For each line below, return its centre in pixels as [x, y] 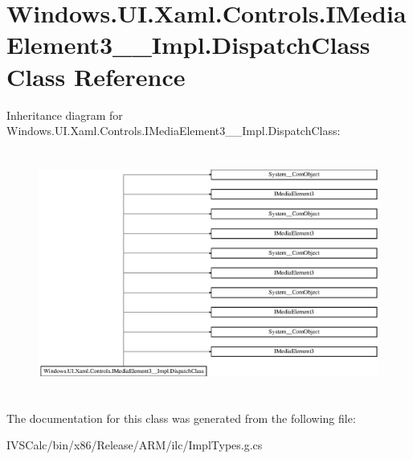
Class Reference [96, 76]
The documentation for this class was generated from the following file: [181, 418]
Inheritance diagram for [65, 115]
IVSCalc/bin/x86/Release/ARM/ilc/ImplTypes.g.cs [135, 445]
